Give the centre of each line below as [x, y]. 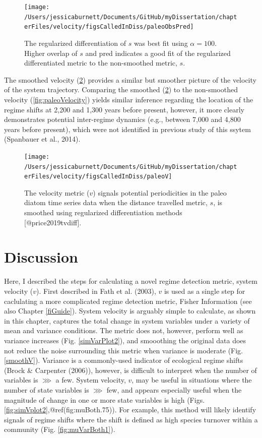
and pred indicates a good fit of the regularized [158, 53]
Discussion [41, 257]
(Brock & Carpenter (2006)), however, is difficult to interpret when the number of [130, 370]
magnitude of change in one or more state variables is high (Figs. [105, 399]
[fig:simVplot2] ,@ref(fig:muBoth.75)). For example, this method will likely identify [130, 410]
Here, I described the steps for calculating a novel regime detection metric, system [131, 281]
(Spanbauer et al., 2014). [42, 139]
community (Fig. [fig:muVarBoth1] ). [60, 429]
